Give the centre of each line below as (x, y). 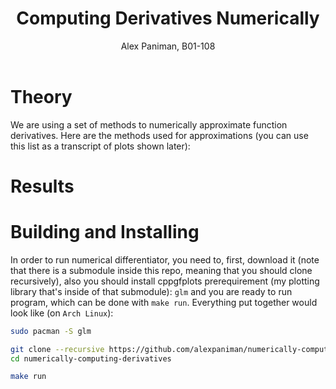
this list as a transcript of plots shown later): (100, 146)
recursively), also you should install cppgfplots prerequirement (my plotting (165, 281)
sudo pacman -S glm (51, 331)
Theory (41, 96)
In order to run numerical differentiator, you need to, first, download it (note (165, 259)
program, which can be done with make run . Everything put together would (164, 302)
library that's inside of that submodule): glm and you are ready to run (151, 291)
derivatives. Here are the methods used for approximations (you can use (159, 135)
